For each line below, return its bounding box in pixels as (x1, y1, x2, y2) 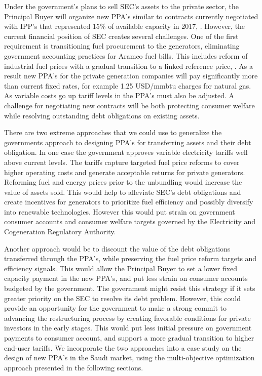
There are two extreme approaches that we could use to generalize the (4, 127, 222, 138)
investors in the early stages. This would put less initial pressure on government (4, 322, 252, 333)
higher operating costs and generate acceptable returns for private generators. (4, 166, 245, 177)
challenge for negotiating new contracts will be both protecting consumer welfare (4, 100, 255, 110)
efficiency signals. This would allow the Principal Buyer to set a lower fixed (4, 263, 238, 273)
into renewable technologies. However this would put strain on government (4, 206, 235, 217)
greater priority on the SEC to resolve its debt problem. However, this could (4, 293, 241, 303)
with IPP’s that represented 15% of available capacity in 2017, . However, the (4, 21, 245, 31)
